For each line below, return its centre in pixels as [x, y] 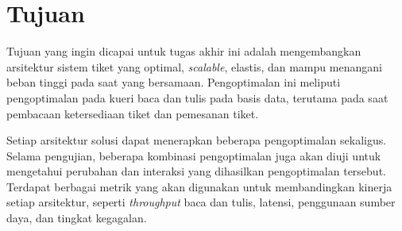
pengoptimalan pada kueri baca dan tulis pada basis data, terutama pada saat [197, 97]
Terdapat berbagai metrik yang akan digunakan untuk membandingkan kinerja [199, 186]
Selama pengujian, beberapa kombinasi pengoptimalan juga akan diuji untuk [194, 155]
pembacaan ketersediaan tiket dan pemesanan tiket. [133, 113]
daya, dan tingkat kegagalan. [77, 218]
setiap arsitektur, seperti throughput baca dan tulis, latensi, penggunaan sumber [201, 202]
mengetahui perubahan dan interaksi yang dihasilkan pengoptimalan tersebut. [196, 171]
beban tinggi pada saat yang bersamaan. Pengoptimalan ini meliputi [174, 82]
